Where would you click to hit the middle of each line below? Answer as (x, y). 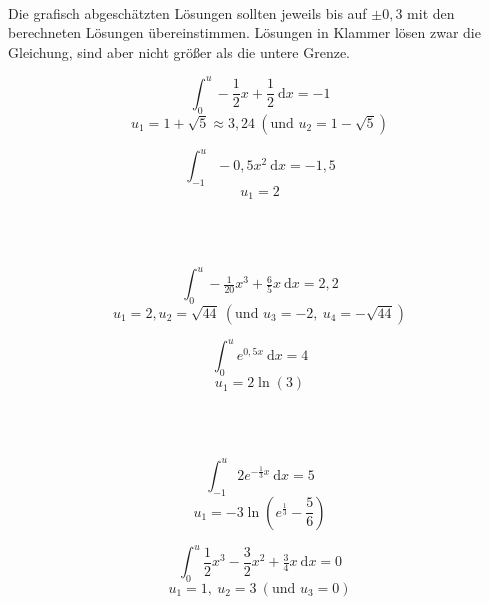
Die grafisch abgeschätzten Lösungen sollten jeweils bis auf (187, 12)
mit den (431, 12)
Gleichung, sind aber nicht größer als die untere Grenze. (179, 51)
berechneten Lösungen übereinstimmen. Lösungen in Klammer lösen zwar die (244, 32)
